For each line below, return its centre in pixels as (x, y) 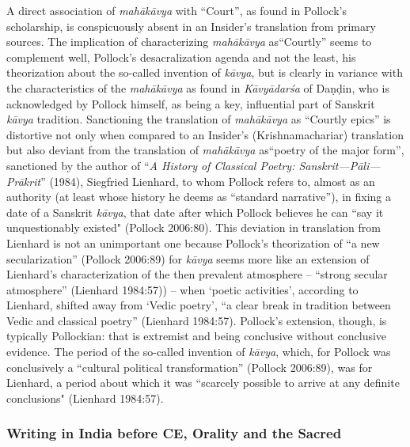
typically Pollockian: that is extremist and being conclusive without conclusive (197, 336)
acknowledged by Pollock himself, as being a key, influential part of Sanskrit (191, 103)
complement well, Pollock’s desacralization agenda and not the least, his (181, 57)
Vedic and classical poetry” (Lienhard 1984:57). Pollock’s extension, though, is (197, 320)
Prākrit (24, 181)
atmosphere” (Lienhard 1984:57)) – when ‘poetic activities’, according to (182, 289)
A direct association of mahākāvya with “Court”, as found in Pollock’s (177, 10)
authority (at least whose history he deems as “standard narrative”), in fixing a (199, 197)
